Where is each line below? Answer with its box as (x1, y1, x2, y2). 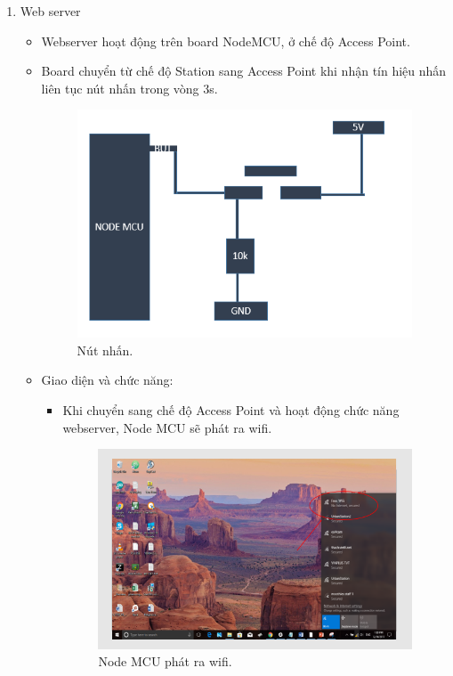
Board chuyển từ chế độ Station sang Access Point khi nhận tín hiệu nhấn (41, 61, 447, 80)
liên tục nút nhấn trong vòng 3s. (41, 78, 218, 97)
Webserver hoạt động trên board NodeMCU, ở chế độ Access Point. (41, 31, 410, 50)
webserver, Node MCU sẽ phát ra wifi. (62, 418, 272, 436)
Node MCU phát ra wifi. (98, 652, 232, 671)
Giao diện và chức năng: (41, 371, 174, 389)
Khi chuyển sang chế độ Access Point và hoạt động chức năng (62, 401, 400, 419)
